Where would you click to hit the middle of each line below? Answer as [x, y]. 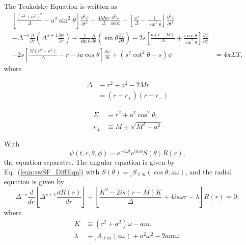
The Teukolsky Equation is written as [61, 6]
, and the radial [209, 171]
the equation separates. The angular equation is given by [89, 161]
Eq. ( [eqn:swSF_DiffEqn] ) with [52, 171]
